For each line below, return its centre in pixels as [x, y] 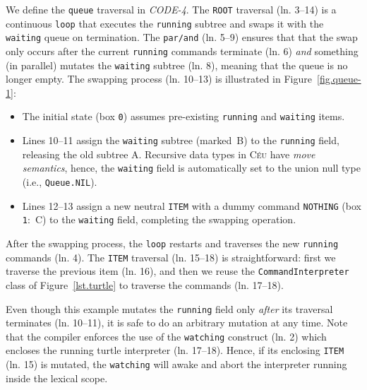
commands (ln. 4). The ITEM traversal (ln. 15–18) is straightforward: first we [171, 257]
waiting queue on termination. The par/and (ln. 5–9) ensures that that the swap [182, 37]
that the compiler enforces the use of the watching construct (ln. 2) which [166, 336]
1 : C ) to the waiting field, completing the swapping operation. [159, 219]
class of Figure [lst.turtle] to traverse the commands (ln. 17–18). [145, 284]
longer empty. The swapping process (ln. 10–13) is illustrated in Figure [159, 79]
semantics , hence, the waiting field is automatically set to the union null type [191, 168]
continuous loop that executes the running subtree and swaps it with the [165, 23]
